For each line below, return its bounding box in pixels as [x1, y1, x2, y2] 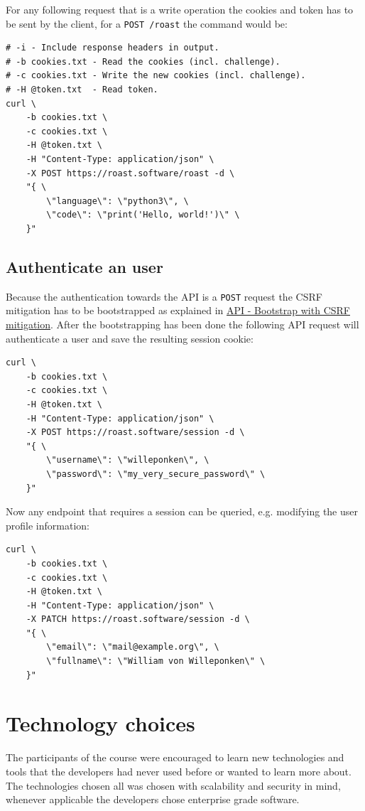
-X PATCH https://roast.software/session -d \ [26, 614, 250, 625]
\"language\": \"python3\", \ [46, 195, 189, 206]
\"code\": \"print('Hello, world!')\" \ [46, 210, 240, 220]
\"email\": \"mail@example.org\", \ [46, 642, 219, 652]
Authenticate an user [6, 255, 163, 277]
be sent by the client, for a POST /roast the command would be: [6, 16, 288, 31]
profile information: [6, 517, 89, 532]
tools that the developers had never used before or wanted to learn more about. [6, 763, 352, 778]
